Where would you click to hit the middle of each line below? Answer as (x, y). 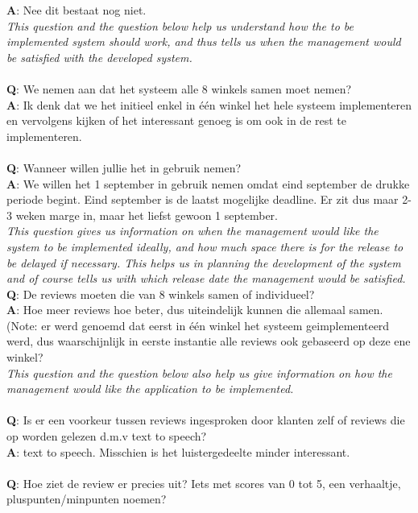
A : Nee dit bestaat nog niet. (77, 10)
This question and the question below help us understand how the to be (180, 25)
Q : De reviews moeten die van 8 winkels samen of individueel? (161, 294)
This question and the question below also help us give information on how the (199, 372)
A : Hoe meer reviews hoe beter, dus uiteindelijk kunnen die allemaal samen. (195, 310)
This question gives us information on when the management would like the (192, 231)
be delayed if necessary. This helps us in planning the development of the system (204, 262)
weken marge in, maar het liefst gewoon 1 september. (147, 215)
